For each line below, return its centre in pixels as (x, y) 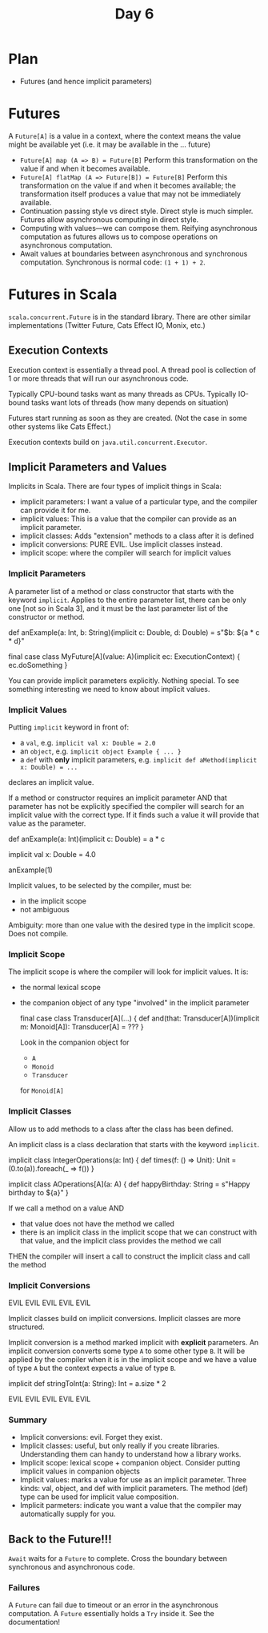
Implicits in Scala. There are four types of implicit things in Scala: (115, 487)
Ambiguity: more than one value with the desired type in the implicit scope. (132, 925)
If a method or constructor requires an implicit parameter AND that (118, 798)
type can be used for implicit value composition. (99, 1497)
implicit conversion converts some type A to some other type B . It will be (127, 1351)
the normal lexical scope (60, 988)
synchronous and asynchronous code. (72, 1567)
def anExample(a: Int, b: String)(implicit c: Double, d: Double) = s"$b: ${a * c (134, 632)
